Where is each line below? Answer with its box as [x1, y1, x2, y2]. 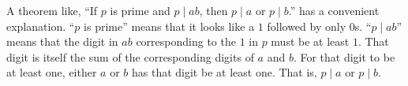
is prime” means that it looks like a [84, 17, 255, 34]
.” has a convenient [288, 2, 380, 18]
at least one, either [6, 64, 97, 80]
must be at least [271, 33, 350, 50]
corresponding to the [136, 33, 236, 50]
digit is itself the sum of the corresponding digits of [6, 48, 254, 65]
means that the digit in [6, 33, 118, 50]
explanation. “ [6, 17, 75, 34]
